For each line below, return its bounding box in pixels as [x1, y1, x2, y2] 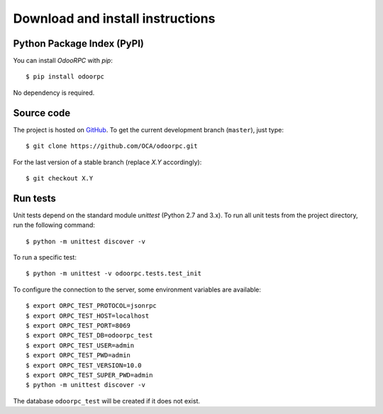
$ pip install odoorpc [26, 73, 105, 81]
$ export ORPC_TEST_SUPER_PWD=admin [26, 371, 153, 379]
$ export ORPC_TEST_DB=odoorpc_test [26, 331, 153, 340]
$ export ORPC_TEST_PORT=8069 [26, 321, 131, 329]
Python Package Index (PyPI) [13, 38, 145, 50]
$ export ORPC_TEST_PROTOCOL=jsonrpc [26, 301, 157, 310]
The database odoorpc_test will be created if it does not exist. [13, 396, 201, 405]
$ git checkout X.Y [26, 174, 94, 182]
